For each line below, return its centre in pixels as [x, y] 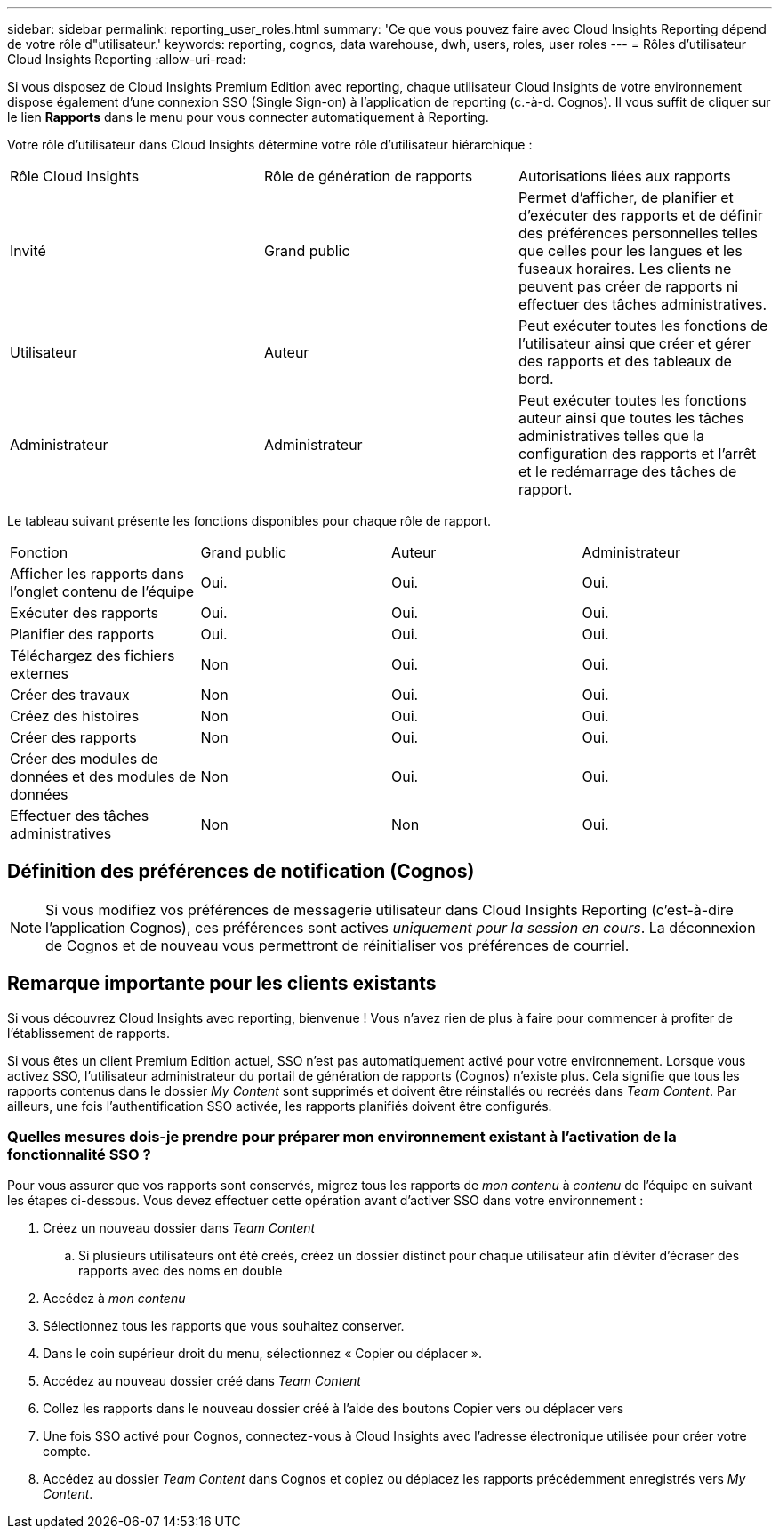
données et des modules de [103, 776]
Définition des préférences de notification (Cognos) [241, 872]
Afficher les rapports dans [97, 574]
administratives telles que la [611, 436]
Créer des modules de [84, 759]
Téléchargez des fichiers [92, 655]
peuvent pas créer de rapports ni [628, 286]
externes [39, 673]
